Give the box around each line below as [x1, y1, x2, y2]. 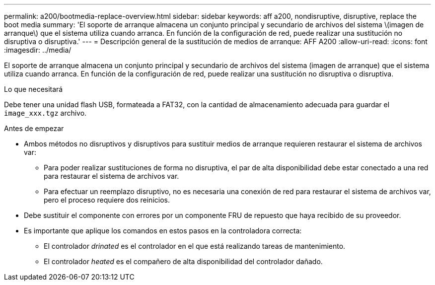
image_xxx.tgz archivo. [4, 109, 87, 117]
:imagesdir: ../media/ [4, 46, 72, 54]
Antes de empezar [4, 124, 64, 133]
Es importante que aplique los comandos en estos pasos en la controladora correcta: [24, 226, 302, 235]
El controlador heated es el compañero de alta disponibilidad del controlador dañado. [44, 257, 323, 266]
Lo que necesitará [4, 85, 63, 93]
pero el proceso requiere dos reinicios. [44, 196, 170, 204]
